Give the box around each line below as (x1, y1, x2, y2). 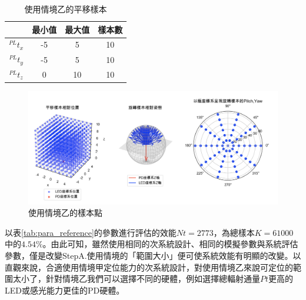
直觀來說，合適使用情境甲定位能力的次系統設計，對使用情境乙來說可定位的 (5, 261, 293, 273)
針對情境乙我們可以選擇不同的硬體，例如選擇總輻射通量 (45, 272, 260, 285)
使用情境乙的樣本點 (28, 206, 102, 219)
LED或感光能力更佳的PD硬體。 (5, 284, 125, 296)
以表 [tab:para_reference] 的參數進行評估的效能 (5, 226, 177, 238)
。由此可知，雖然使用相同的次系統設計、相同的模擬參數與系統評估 (42, 238, 298, 250)
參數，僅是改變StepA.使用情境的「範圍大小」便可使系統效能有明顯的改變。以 (5, 249, 301, 261)
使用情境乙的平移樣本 (24, 3, 107, 15)
